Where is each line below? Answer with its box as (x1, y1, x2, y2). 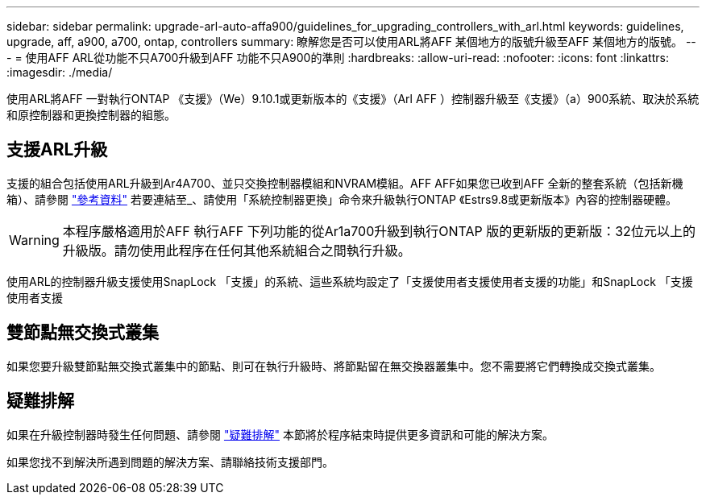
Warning (9, 231, 60, 248)
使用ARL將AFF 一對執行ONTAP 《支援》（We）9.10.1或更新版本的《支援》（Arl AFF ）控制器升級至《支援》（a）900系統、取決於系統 (6, 92, 700, 106)
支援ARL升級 (6, 139, 108, 160)
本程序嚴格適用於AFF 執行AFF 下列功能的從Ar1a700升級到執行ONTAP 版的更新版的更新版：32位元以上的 (62, 222, 696, 239)
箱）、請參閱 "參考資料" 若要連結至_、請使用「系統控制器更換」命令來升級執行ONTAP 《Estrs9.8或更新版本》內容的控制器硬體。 (6, 192, 678, 206)
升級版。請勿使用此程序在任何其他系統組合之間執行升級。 (62, 242, 411, 259)
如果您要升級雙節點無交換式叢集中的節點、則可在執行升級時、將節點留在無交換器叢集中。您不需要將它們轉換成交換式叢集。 (6, 358, 661, 373)
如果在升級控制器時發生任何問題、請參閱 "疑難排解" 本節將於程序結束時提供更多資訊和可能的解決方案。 (6, 427, 554, 441)
